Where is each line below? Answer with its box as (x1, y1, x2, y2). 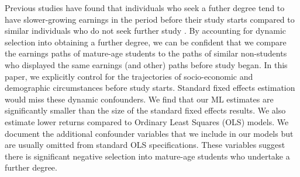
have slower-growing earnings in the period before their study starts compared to (5, 13, 295, 25)
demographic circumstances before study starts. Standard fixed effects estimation (5, 82, 295, 94)
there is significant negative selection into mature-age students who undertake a (5, 150, 290, 162)
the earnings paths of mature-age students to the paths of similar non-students (5, 47, 287, 59)
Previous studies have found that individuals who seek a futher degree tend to (5, 2, 285, 13)
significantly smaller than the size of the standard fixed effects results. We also (5, 104, 286, 116)
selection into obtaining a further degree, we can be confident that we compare (5, 36, 287, 48)
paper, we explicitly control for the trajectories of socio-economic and (5, 70, 253, 82)
